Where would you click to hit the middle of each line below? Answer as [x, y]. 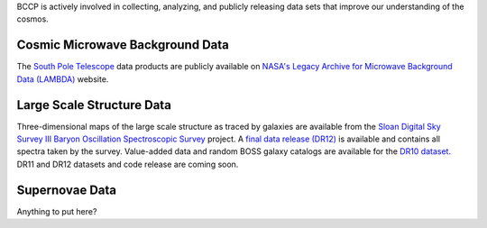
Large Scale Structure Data [94, 105]
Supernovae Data [67, 190]
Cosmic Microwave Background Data [123, 45]
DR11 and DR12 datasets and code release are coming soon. [128, 164]
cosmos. [32, 19]
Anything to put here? [57, 211]
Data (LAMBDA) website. [63, 79]
